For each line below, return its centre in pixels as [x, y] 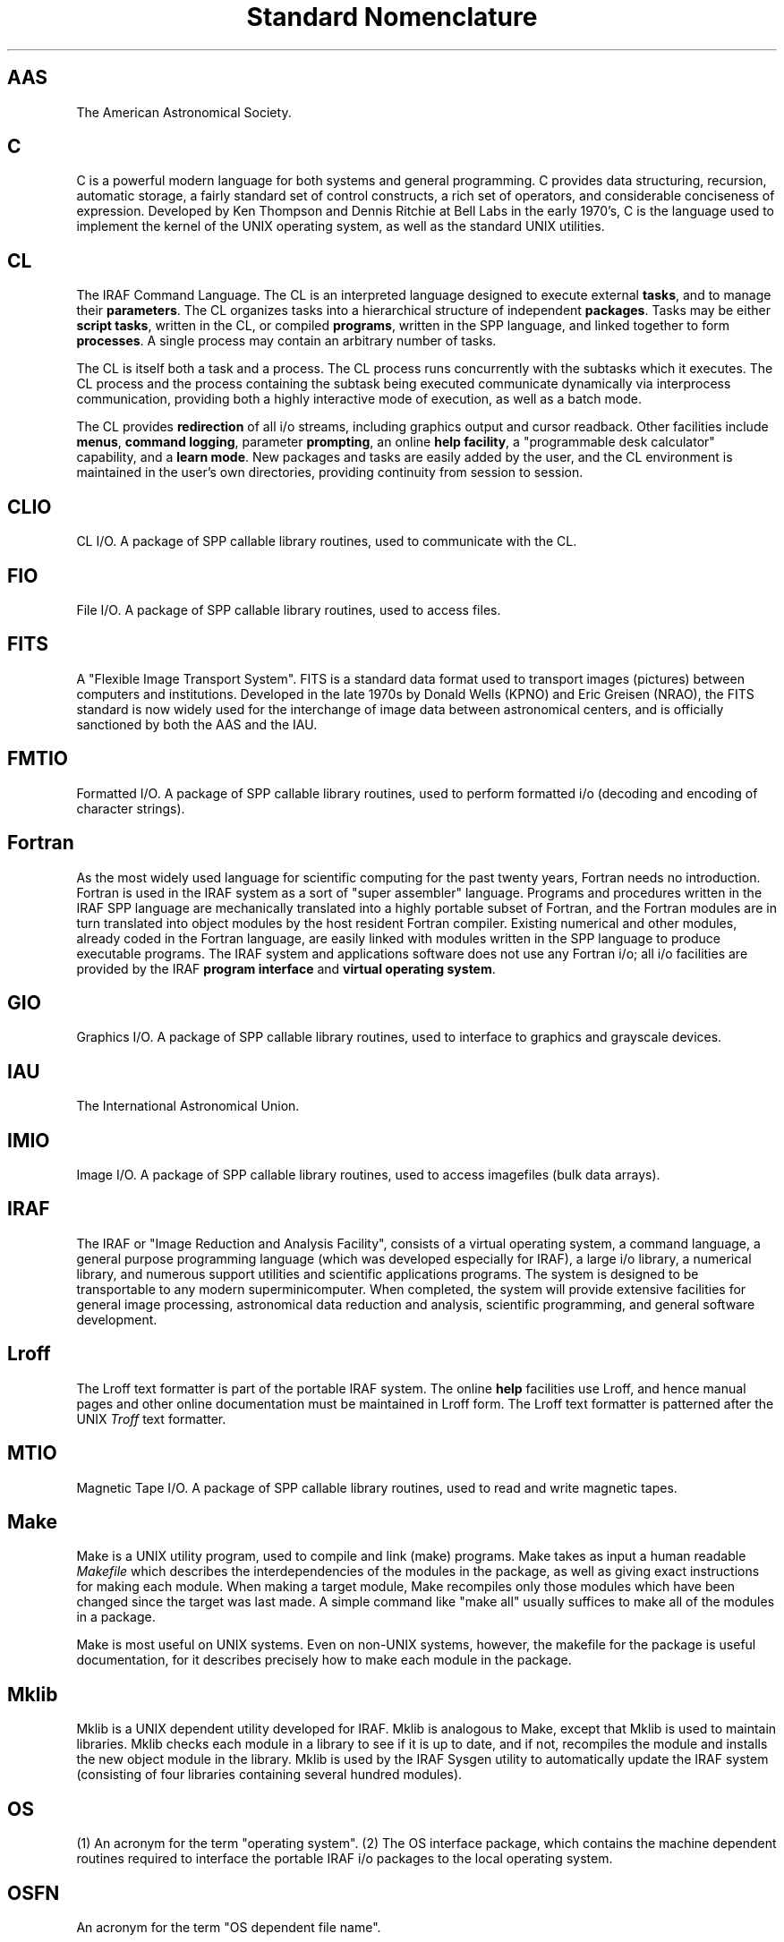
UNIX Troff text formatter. [151, 1418]
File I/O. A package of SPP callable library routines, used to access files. [289, 609]
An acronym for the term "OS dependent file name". [229, 1927]
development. [117, 1319]
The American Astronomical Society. [184, 112]
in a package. [116, 1617]
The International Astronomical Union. [188, 1106]
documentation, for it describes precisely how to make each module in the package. [324, 1660]
